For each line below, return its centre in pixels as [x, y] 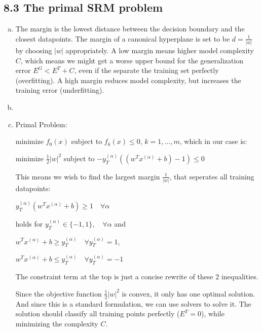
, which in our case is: [213, 141]
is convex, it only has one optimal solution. [189, 293]
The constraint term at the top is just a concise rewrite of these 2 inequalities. [137, 276]
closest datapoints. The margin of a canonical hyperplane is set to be [123, 38]
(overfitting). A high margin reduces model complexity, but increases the [128, 80]
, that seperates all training [212, 176]
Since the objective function [59, 293]
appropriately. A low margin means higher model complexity [160, 50]
